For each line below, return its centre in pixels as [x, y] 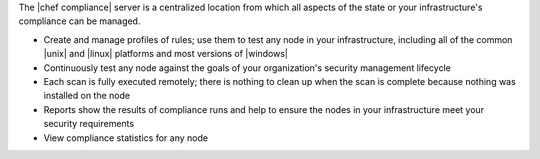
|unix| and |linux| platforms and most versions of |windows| [166, 54]
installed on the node [86, 96]
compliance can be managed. [79, 21]
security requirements [89, 124]
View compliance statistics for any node [126, 137]
